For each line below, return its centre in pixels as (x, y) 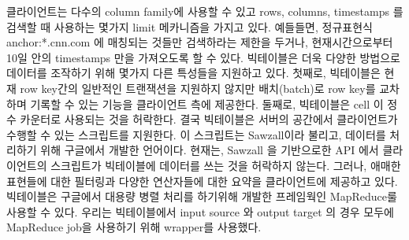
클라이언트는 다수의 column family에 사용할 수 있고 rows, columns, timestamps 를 (205, 11)
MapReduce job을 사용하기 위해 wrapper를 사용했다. (134, 227)
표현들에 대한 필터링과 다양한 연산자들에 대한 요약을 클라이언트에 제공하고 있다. (202, 181)
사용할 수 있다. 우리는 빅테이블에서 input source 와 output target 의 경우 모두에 (200, 211)
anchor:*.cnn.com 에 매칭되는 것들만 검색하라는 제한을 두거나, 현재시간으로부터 (200, 42)
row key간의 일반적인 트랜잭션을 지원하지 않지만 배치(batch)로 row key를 (198, 88)
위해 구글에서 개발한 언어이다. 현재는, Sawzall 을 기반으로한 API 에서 (210, 150)
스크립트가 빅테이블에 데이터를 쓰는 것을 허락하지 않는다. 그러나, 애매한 (226, 165)
